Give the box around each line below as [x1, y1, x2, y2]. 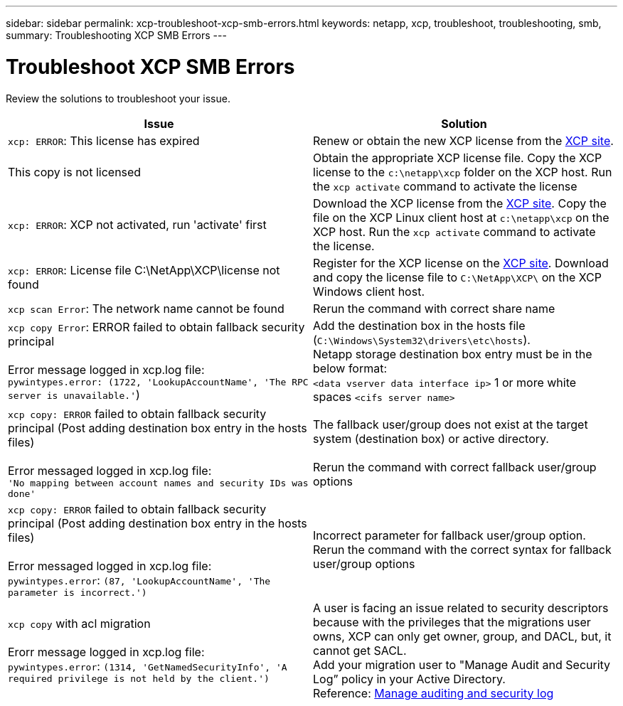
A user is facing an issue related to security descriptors [313, 600, 609, 615]
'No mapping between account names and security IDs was [8, 477, 309, 488]
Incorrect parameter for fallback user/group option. [313, 528, 586, 542]
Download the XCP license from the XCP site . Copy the [313, 196, 607, 210]
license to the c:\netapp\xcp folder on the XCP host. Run [313, 164, 612, 179]
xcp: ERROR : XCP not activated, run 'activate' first [8, 217, 267, 232]
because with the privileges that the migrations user [313, 614, 591, 629]
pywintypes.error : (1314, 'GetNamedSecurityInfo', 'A [8, 659, 287, 673]
